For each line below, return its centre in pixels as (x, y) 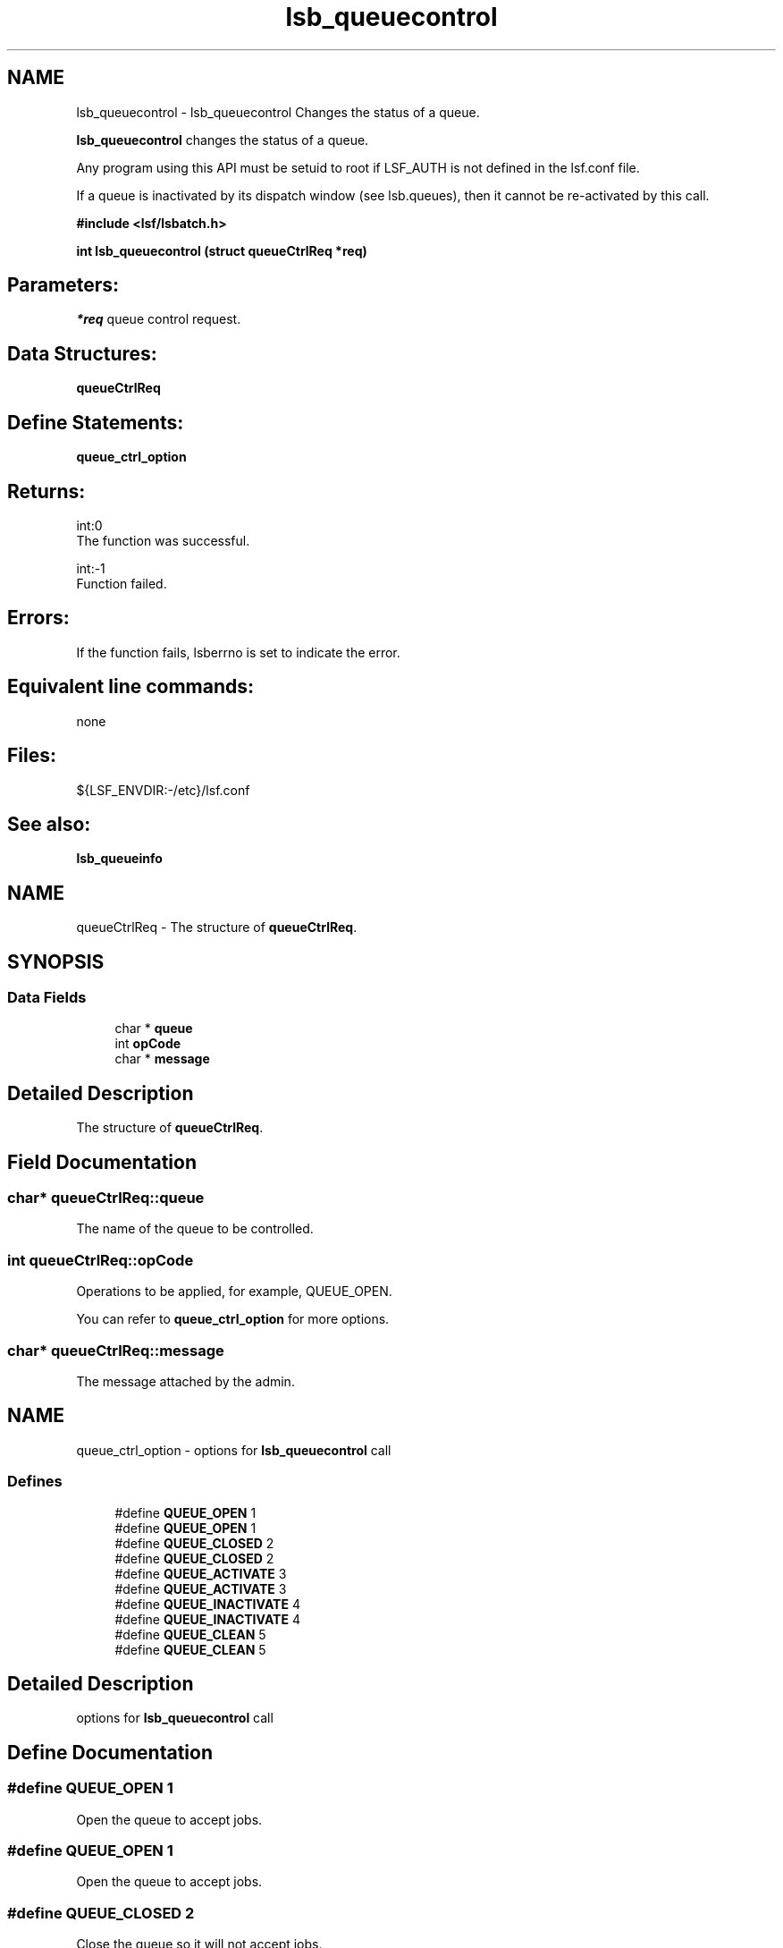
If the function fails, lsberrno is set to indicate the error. (238, 652)
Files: (32, 756)
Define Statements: (96, 422)
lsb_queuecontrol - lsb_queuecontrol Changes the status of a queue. (278, 112)
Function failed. (122, 583)
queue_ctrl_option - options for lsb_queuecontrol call (234, 1450)
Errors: (38, 618)
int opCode (148, 1044)
